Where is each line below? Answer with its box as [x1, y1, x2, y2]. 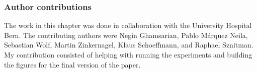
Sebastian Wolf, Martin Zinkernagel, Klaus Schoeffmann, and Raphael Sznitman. [4, 39, 253, 50]
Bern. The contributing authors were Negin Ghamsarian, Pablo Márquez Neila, [4, 29, 248, 40]
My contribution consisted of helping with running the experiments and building [4, 49, 252, 59]
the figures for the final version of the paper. [4, 59, 141, 69]
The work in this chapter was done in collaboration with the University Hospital [4, 20, 252, 30]
